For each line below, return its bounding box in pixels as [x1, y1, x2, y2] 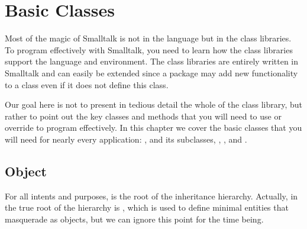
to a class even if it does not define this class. [5, 78, 169, 91]
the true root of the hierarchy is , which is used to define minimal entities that [5, 201, 289, 214]
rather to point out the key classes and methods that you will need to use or [5, 109, 282, 122]
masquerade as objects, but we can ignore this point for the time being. [5, 212, 264, 225]
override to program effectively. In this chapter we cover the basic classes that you [5, 121, 302, 134]
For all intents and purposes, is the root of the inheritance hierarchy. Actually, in [5, 189, 298, 202]
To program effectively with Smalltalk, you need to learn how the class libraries [5, 43, 293, 56]
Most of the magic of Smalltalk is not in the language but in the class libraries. [5, 32, 292, 44]
